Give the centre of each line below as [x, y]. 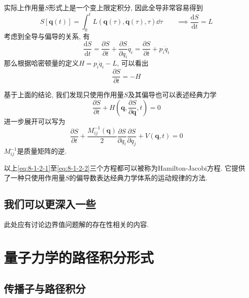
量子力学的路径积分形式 [79, 257]
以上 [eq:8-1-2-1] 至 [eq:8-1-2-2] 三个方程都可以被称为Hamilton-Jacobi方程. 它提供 [125, 168]
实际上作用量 [24, 7]
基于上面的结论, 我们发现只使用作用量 [64, 95]
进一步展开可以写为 [35, 121]
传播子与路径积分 [45, 288]
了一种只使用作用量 [35, 177]
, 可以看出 [133, 63]
